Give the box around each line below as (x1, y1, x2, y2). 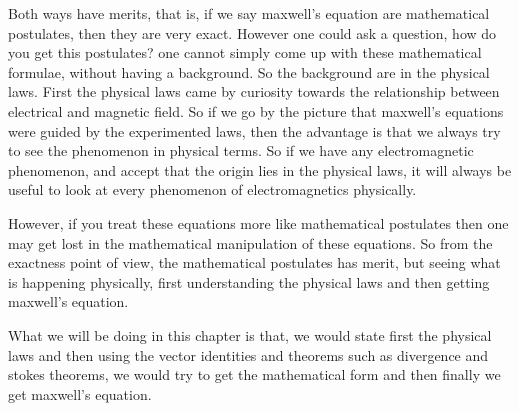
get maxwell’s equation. (8, 383, 152, 404)
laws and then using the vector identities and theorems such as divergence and (8, 344, 489, 365)
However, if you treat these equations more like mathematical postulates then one (8, 212, 509, 233)
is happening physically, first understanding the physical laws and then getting (8, 271, 490, 292)
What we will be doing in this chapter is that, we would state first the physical (8, 324, 492, 345)
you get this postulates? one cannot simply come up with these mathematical (8, 42, 482, 63)
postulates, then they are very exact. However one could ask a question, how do (8, 22, 497, 43)
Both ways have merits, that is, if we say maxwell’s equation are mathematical (8, 3, 490, 23)
